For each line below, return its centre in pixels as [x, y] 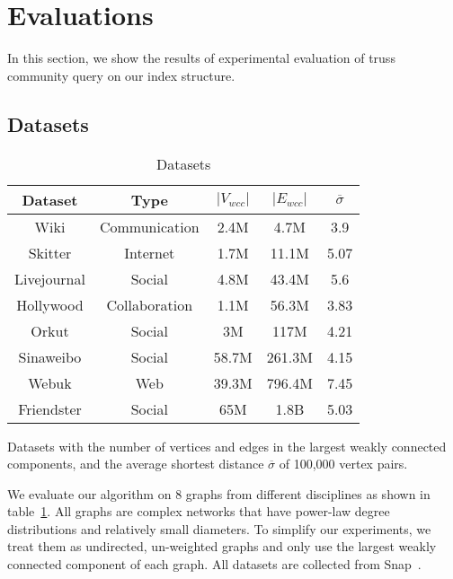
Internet [150, 252]
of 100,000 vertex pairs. [343, 464]
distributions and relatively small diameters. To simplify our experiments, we [219, 528]
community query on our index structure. [121, 75]
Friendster [50, 408]
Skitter [50, 252]
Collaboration [150, 304]
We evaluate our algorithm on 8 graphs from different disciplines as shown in [219, 493]
